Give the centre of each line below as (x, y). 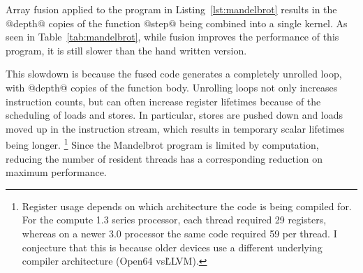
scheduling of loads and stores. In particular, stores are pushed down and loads (175, 115)
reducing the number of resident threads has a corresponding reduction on (164, 158)
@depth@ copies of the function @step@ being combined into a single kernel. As (177, 23)
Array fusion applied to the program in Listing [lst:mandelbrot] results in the (171, 9)
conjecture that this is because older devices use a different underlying (172, 247)
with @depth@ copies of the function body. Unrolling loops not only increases (172, 87)
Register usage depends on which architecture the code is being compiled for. (187, 206)
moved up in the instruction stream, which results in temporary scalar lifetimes (175, 128)
